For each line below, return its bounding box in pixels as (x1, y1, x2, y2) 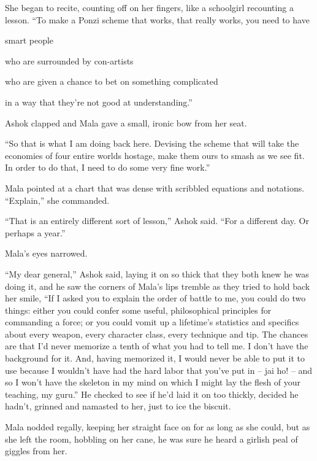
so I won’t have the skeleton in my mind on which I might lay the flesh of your (5, 376, 301, 389)
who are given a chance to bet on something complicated (5, 75, 218, 88)
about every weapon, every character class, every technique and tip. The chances (5, 327, 308, 340)
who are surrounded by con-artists (5, 54, 134, 67)
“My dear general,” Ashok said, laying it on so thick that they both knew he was (5, 267, 309, 280)
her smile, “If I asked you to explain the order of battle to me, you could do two (5, 292, 306, 304)
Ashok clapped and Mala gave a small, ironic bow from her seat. (5, 116, 247, 129)
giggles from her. (5, 444, 67, 457)
